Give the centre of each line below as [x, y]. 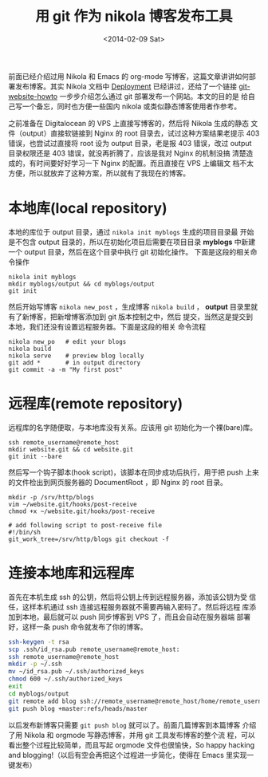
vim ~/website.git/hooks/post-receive [73, 504]
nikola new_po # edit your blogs [67, 341]
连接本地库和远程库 [71, 573]
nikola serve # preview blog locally [77, 356]
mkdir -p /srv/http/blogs [51, 497]
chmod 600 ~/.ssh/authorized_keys [66, 679]
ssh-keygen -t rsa [39, 642]
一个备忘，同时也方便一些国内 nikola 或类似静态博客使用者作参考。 [132, 106]
